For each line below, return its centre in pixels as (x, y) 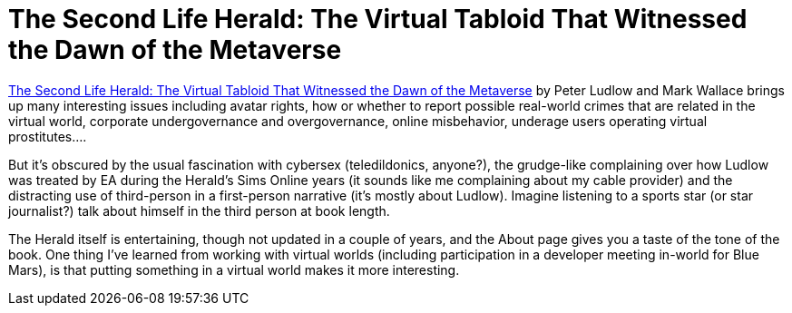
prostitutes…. (48, 136)
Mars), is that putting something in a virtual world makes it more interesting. (234, 269)
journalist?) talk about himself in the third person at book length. (199, 210)
